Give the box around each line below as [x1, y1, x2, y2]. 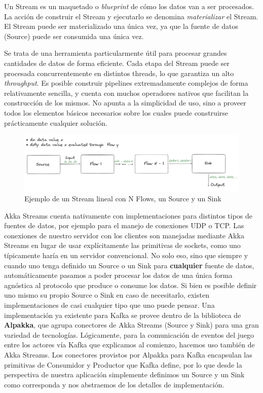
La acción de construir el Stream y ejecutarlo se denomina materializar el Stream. [4, 11, 258, 21]
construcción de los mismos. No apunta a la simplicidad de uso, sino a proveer [4, 97, 246, 108]
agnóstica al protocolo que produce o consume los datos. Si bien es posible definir [4, 279, 257, 290]
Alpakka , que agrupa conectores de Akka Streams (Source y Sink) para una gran [4, 319, 259, 330]
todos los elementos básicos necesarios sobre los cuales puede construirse [4, 107, 228, 118]
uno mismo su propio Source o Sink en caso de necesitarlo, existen [4, 290, 209, 300]
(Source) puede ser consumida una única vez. [4, 30, 144, 41]
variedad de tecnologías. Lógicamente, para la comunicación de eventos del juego [4, 329, 254, 340]
